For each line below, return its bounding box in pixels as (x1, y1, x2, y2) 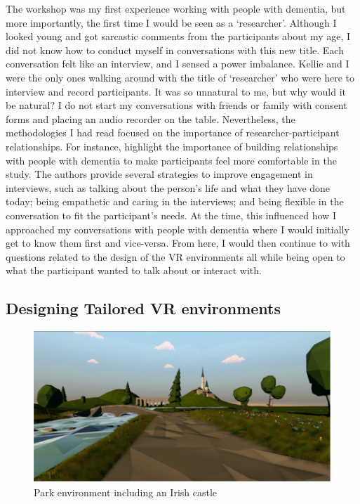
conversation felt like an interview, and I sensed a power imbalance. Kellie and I (6, 56, 349, 71)
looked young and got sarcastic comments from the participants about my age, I (6, 29, 351, 44)
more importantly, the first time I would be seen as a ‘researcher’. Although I (6, 15, 337, 30)
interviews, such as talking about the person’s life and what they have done (6, 180, 331, 195)
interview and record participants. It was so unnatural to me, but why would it (6, 84, 347, 98)
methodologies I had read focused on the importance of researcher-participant (6, 125, 340, 140)
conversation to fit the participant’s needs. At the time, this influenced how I (6, 207, 336, 222)
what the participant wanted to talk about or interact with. (6, 263, 262, 278)
